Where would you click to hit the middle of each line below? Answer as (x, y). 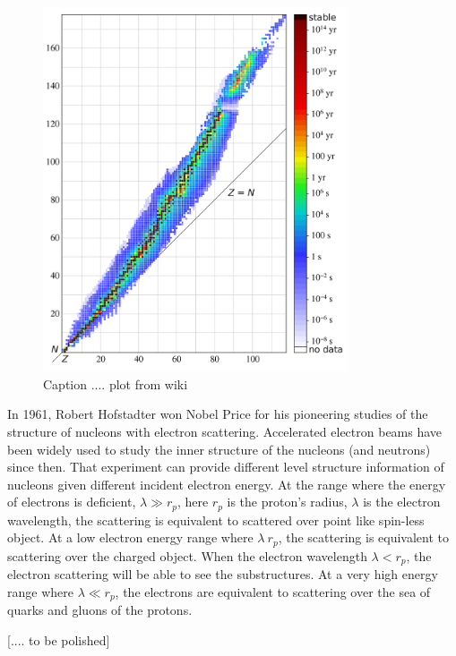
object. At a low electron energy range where (130, 537)
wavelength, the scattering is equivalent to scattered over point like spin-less (216, 520)
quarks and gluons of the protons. (100, 610)
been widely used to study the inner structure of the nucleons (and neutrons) (219, 449)
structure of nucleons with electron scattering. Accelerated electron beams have (225, 431)
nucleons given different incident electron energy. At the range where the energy (227, 484)
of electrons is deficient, (72, 502)
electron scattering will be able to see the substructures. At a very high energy (223, 574)
